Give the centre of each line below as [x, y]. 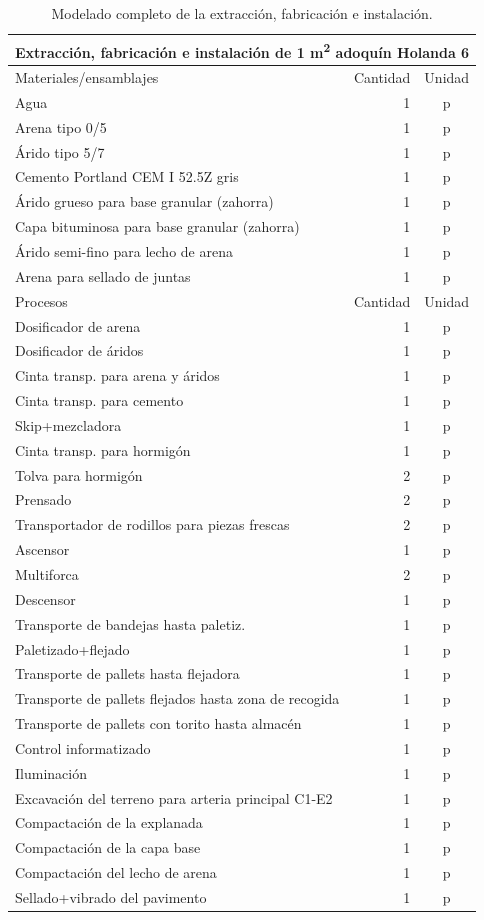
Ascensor [42, 549]
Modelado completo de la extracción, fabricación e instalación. [242, 13]
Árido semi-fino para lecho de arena [124, 251]
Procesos [41, 300]
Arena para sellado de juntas [103, 275]
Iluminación [51, 772]
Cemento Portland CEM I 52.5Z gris [127, 176]
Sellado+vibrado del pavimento [111, 896]
